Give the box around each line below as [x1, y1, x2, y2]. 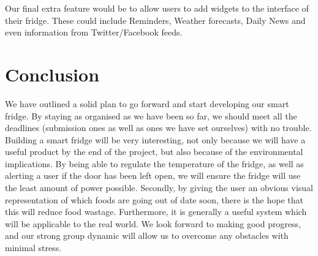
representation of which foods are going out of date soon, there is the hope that [5, 193, 303, 206]
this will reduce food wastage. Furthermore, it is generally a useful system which [5, 205, 307, 218]
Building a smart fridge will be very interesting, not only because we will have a [5, 133, 306, 146]
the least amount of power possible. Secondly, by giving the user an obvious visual [5, 181, 314, 194]
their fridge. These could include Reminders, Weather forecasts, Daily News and [5, 13, 306, 26]
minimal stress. [5, 241, 62, 254]
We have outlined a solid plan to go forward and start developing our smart [5, 97, 289, 110]
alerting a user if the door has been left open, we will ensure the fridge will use [5, 169, 301, 182]
